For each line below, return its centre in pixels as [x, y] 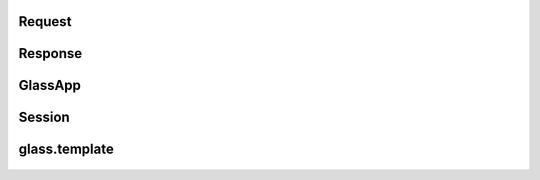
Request [45, 21]
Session [44, 117]
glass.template [66, 149]
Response [50, 53]
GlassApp [50, 85]
